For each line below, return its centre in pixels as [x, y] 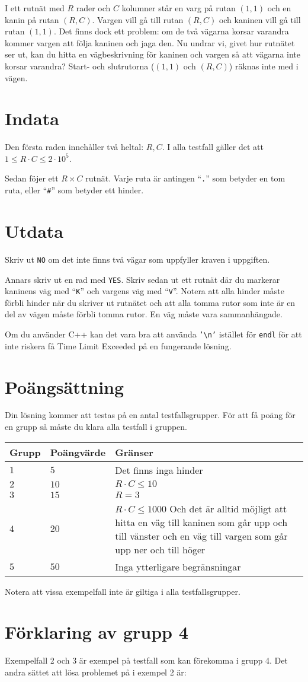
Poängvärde [78, 452]
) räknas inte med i [264, 66]
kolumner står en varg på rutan [179, 8]
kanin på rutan [32, 19]
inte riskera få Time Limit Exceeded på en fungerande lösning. [118, 345]
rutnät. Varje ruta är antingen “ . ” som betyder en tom [185, 178]
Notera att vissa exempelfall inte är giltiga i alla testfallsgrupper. [123, 591]
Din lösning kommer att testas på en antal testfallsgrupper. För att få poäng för [150, 415]
